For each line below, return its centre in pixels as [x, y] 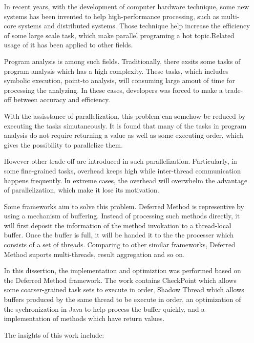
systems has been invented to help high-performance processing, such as [112, 16]
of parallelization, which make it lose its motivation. [82, 190]
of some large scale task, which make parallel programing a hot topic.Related [119, 35]
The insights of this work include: [54, 334]
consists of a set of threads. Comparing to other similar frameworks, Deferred [120, 245]
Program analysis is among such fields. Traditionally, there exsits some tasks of [122, 61]
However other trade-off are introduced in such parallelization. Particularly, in [121, 161]
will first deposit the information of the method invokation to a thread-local [118, 225]
